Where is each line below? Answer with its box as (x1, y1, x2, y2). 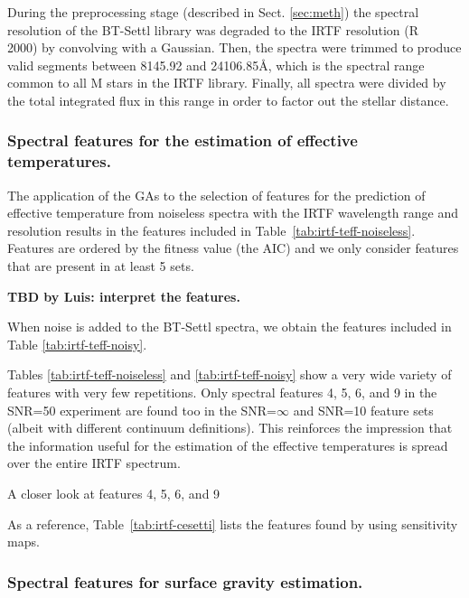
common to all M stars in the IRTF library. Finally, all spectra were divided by (7, 73, 446, 92)
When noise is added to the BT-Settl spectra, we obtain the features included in (7, 317, 452, 336)
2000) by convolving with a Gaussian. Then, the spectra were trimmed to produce (7, 38, 462, 57)
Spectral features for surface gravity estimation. (7, 570, 363, 593)
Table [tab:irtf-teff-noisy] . (7, 334, 147, 353)
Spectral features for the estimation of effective (7, 129, 358, 152)
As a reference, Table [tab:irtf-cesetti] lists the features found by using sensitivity (7, 514, 458, 533)
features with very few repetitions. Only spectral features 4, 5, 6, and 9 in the (7, 383, 437, 402)
